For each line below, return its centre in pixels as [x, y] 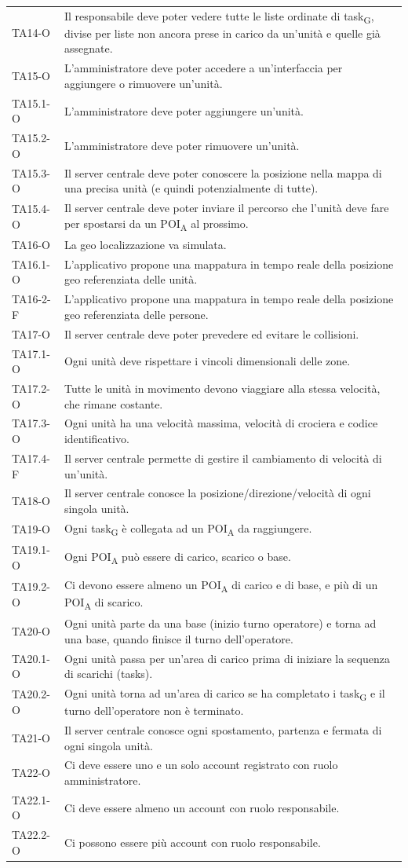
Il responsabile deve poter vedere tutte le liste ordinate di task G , [219, 16]
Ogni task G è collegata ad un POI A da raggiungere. [188, 529]
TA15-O [31, 76]
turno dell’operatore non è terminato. [154, 711]
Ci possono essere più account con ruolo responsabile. [192, 842]
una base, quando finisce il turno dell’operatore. [178, 638]
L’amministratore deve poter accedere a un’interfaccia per [203, 68]
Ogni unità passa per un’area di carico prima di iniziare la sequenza [227, 658]
